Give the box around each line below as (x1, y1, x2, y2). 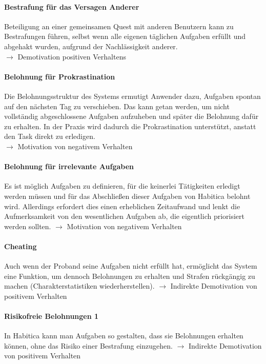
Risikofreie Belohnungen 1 (4, 311, 99, 321)
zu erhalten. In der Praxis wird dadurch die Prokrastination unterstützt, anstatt (4, 120, 256, 131)
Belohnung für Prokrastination (4, 71, 115, 82)
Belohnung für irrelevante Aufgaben (4, 161, 134, 172)
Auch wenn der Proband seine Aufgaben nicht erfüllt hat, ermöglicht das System (4, 260, 257, 271)
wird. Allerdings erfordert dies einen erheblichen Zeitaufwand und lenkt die (4, 200, 240, 211)
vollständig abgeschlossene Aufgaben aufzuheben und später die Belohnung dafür (4, 111, 259, 122)
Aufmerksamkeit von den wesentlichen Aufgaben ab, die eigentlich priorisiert (4, 211, 244, 221)
